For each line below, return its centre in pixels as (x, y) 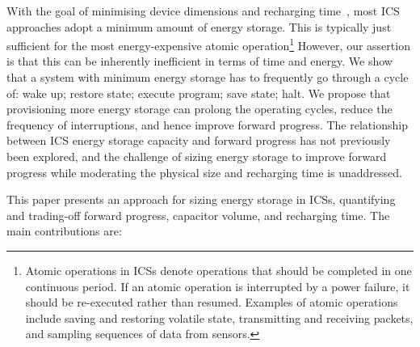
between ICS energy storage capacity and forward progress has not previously (199, 140)
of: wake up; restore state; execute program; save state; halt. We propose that (199, 93)
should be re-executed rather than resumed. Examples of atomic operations (212, 302)
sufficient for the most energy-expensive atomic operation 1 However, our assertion (208, 44)
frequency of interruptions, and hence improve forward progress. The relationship (207, 124)
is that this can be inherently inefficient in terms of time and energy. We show (199, 61)
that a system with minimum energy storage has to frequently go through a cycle (208, 77)
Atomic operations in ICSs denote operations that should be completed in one (218, 270)
